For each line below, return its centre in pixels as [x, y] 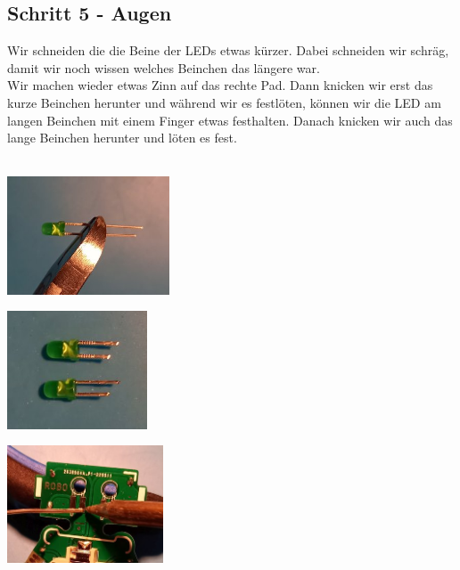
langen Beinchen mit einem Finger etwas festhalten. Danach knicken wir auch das [230, 120]
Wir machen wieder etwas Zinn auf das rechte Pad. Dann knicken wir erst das [220, 85]
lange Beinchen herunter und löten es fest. [122, 138]
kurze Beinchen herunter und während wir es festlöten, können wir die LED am [224, 102]
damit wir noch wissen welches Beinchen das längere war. [164, 67]
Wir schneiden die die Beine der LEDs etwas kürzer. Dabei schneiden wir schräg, [228, 50]
